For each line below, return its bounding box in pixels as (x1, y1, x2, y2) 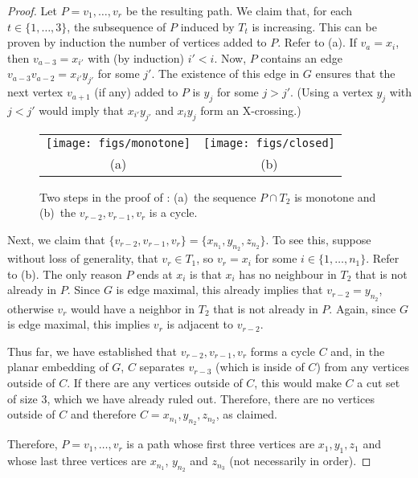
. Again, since (329, 300, 396, 317)
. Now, (214, 49, 247, 66)
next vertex (7, 84, 64, 100)
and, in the (330, 342, 385, 359)
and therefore (70, 406, 137, 423)
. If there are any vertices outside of (67, 374, 243, 390)
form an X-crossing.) (200, 101, 301, 118)
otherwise (7, 300, 54, 317)
